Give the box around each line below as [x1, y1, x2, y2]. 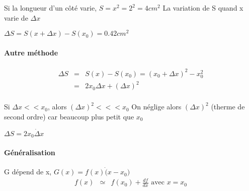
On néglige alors [131, 101, 182, 112]
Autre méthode [4, 47, 58, 57]
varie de [4, 12, 28, 23]
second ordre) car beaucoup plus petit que [4, 111, 134, 121]
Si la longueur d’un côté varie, [4, 3, 97, 13]
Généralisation [4, 147, 55, 157]
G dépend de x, [4, 166, 52, 177]
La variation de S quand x [162, 3, 243, 13]
